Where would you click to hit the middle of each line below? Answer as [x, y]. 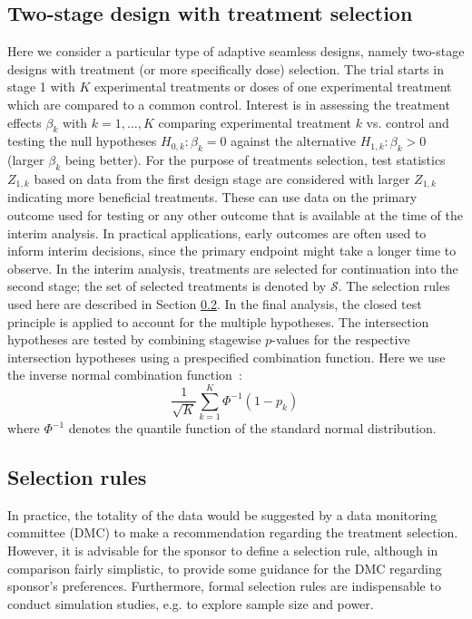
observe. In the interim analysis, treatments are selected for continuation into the [233, 268]
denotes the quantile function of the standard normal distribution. [252, 428]
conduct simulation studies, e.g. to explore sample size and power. [191, 603]
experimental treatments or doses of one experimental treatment [273, 87]
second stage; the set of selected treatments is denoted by [167, 286]
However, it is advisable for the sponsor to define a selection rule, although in [223, 551]
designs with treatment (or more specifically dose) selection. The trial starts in [226, 68]
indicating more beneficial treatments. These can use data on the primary [212, 197]
